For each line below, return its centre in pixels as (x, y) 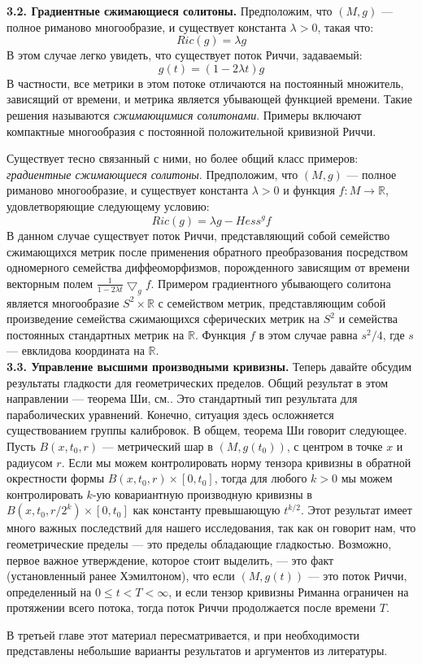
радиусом (30, 462)
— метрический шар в (157, 446)
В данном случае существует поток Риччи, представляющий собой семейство (198, 236)
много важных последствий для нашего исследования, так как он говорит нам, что (211, 528)
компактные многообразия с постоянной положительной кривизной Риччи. (191, 131)
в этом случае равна (308, 334)
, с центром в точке (335, 446)
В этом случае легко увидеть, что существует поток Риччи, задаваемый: (185, 55)
